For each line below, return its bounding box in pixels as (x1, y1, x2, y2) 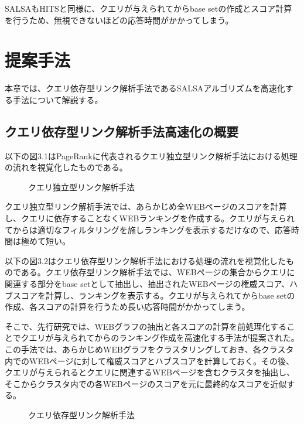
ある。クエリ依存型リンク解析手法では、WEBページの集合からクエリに (21, 266, 295, 278)
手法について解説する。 (12, 93, 103, 105)
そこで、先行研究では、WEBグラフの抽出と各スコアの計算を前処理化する (5, 320, 287, 332)
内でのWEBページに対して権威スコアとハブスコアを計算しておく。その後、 (5, 354, 295, 367)
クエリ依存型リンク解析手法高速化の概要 (5, 122, 238, 140)
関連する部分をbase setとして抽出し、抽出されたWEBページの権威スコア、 (5, 278, 290, 290)
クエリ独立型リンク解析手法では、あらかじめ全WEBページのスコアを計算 (5, 200, 287, 213)
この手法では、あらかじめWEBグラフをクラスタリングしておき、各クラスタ (5, 343, 294, 355)
